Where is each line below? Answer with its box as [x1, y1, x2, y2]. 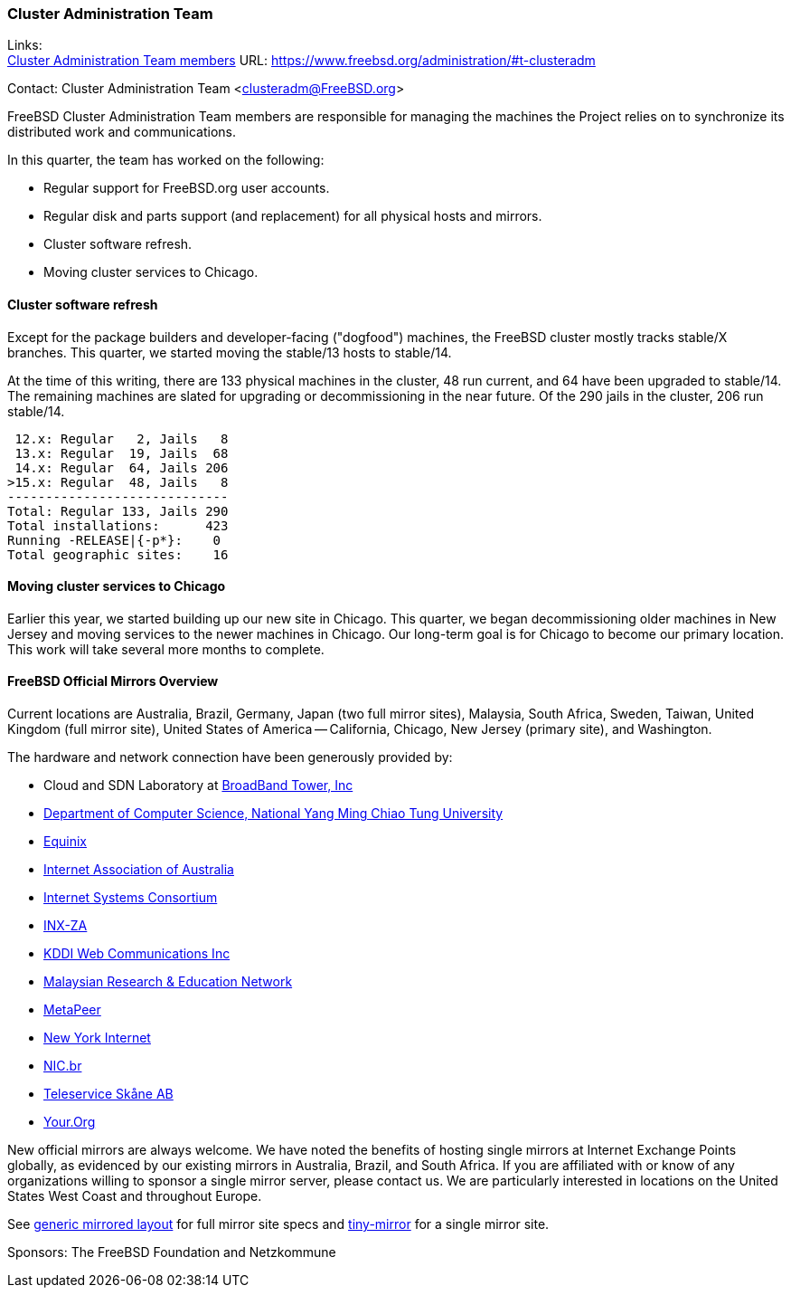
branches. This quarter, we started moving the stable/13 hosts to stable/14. [7, 344, 452, 360]
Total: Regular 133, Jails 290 [7, 503, 229, 519]
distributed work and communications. [7, 124, 236, 140]
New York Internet [43, 1030, 151, 1046]
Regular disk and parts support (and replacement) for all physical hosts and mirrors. [43, 208, 542, 224]
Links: [7, 37, 42, 53]
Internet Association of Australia [43, 862, 234, 878]
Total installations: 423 [7, 518, 229, 533]
